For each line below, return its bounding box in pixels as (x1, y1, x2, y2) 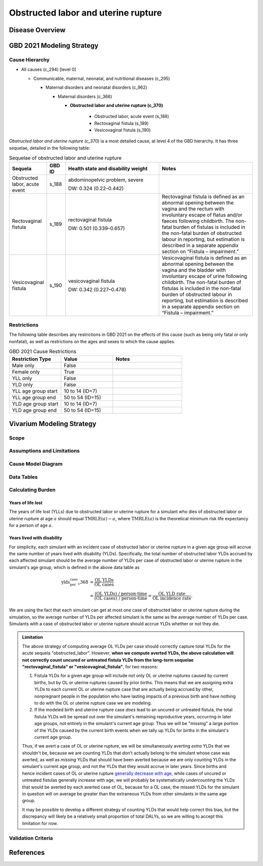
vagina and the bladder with (161, 266, 226, 273)
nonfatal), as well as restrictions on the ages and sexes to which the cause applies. (9, 338, 175, 344)
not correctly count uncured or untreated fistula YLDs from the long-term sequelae (22, 657, 194, 663)
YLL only (12, 374, 33, 381)
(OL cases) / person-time (94, 595, 148, 601)
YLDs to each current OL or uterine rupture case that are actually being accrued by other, (34, 687, 214, 692)
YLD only (12, 381, 33, 388)
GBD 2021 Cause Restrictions (9, 348, 76, 355)
